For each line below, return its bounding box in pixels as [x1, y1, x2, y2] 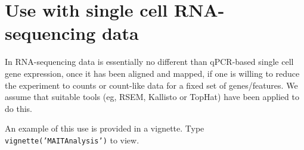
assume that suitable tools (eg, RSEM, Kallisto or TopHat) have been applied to [5, 90, 299, 103]
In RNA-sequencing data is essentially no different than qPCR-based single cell [5, 55, 294, 68]
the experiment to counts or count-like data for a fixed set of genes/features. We [5, 79, 298, 91]
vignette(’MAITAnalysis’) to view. [5, 133, 139, 146]
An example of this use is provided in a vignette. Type [5, 122, 204, 135]
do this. [5, 102, 32, 114]
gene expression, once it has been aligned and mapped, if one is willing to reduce [5, 67, 300, 79]
